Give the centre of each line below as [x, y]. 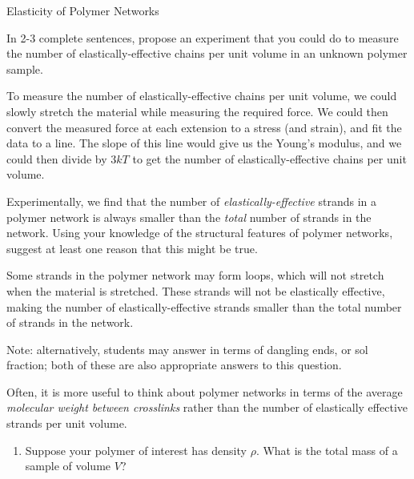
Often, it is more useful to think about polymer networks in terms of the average [205, 391]
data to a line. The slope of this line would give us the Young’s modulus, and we [204, 143]
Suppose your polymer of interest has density [136, 450]
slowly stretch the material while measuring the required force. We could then [197, 111]
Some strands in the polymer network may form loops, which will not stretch [195, 275]
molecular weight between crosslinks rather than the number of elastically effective [207, 407]
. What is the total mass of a [327, 450]
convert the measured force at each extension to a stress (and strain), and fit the [204, 127]
